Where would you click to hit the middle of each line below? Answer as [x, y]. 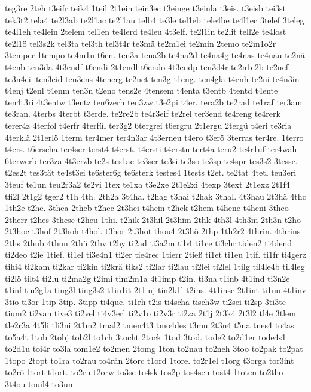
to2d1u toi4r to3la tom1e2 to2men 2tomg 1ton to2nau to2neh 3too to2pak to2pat [154, 349]
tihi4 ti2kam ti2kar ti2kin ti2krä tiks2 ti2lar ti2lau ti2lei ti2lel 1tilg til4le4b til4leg [155, 266]
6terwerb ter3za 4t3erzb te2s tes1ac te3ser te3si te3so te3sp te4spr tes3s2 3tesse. [151, 160]
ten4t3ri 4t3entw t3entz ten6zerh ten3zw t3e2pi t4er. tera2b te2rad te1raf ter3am [154, 102]
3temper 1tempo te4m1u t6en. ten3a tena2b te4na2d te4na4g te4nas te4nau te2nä [155, 55]
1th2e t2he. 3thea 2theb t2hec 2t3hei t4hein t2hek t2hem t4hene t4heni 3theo [147, 208]
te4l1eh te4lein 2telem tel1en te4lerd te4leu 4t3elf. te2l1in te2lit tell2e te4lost [146, 31]
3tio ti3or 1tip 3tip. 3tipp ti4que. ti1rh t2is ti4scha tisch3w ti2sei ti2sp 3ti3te [145, 301]
